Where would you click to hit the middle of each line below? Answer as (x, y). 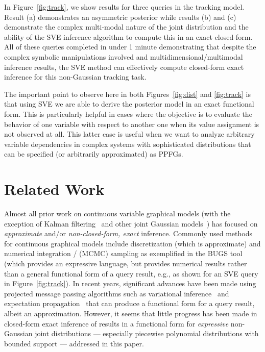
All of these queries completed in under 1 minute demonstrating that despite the (130, 47)
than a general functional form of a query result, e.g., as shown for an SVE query (131, 273)
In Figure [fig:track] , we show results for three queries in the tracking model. (124, 7)
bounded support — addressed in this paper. (74, 343)
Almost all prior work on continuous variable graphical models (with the (117, 213)
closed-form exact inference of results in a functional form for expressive (116, 323)
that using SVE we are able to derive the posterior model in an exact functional (129, 104)
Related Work (54, 189)
